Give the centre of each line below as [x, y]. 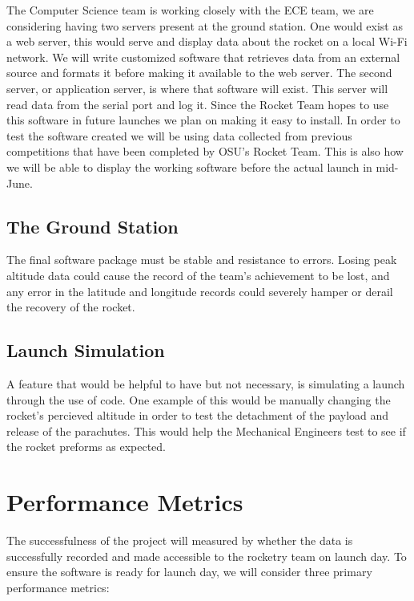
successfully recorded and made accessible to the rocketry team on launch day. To [207, 556]
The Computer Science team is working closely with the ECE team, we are [190, 10]
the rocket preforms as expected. [86, 447]
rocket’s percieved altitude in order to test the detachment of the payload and [198, 415]
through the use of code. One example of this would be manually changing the [199, 399]
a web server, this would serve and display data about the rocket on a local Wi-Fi [207, 41]
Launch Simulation [86, 350]
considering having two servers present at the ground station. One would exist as [205, 25]
